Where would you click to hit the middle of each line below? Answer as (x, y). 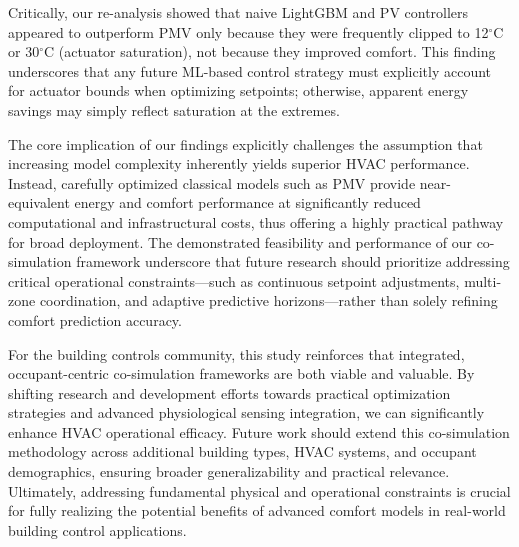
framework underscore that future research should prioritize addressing (293, 261)
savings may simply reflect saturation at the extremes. (174, 109)
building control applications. (97, 529)
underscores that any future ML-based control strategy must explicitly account (249, 70)
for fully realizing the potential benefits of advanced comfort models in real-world (257, 510)
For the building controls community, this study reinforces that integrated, (236, 353)
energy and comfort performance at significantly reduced (247, 202)
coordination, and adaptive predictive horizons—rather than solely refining (268, 300)
